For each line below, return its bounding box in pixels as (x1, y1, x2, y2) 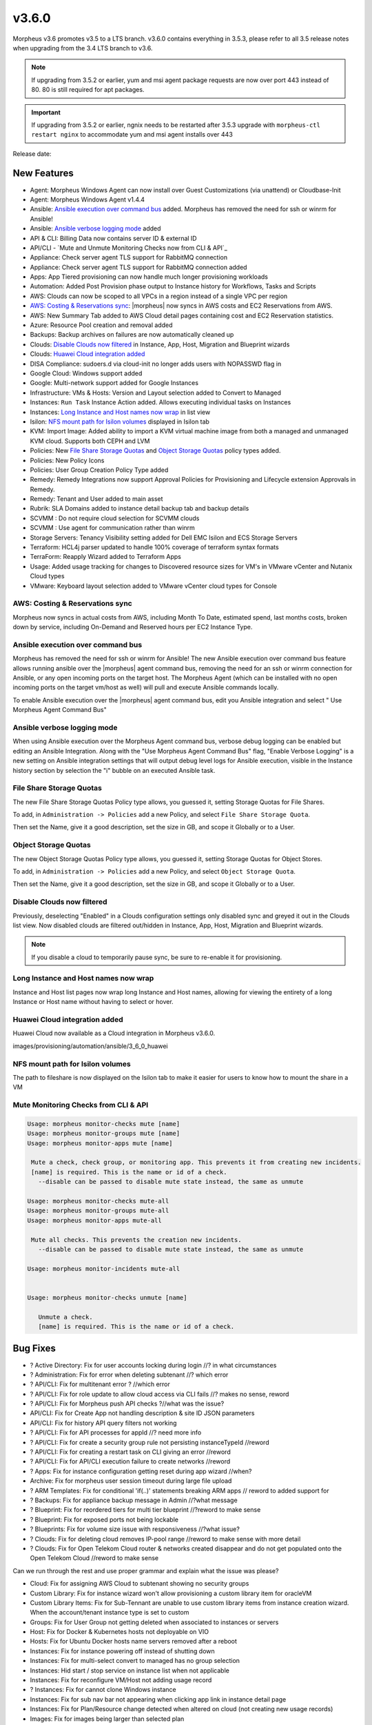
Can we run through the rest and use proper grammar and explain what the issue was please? (12, 1566, 279, 1575)
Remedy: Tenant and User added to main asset (30, 495, 163, 503)
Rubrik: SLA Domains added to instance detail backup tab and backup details (30, 504, 249, 513)
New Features (12, 168, 74, 179)
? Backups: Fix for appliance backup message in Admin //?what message (30, 1496, 238, 1504)
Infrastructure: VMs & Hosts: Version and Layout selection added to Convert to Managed (30, 388, 282, 397)
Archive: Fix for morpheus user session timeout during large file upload (30, 1477, 232, 1485)
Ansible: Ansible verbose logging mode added (30, 224, 161, 233)
